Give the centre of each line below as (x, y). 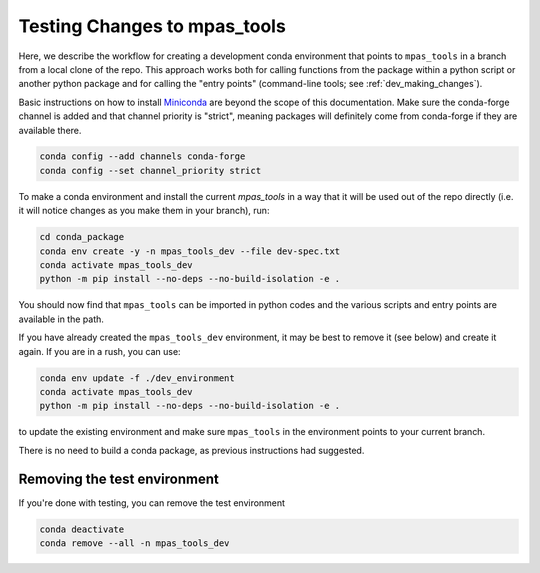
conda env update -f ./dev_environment (137, 378)
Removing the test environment (118, 478)
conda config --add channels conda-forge (142, 156)
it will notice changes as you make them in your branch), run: (144, 211)
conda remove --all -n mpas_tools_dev (134, 543)
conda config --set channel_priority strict (150, 170)
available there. (50, 130)
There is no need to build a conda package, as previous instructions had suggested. (191, 450)
